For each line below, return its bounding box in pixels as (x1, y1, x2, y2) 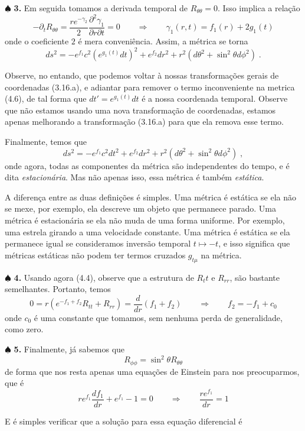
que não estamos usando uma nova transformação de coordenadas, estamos (5, 103, 276, 116)
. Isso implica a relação (218, 2, 300, 14)
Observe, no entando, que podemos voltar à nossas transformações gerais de (5, 69, 279, 82)
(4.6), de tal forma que (5, 92, 87, 105)
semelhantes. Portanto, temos (5, 283, 111, 295)
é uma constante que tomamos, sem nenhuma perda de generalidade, (34, 311, 283, 323)
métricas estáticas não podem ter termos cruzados (5, 248, 186, 261)
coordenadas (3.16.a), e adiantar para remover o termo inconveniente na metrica (5, 80, 295, 93)
